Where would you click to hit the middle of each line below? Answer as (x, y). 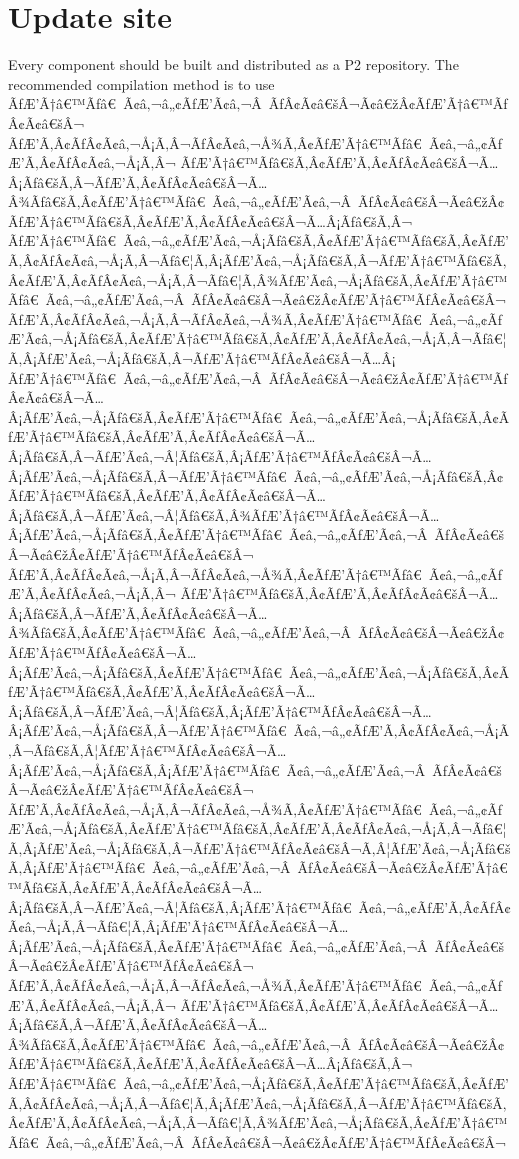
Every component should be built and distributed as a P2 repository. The (233, 64)
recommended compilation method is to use (141, 83)
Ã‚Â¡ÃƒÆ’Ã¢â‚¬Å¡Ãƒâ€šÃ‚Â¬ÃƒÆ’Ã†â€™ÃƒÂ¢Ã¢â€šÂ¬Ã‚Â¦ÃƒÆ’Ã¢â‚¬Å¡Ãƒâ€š (259, 847)
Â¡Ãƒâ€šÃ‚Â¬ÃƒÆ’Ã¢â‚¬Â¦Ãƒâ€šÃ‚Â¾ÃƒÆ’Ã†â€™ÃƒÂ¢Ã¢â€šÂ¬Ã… (224, 514)
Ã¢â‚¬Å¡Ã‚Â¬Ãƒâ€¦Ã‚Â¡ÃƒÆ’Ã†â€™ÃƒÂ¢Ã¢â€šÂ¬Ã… (178, 926)
